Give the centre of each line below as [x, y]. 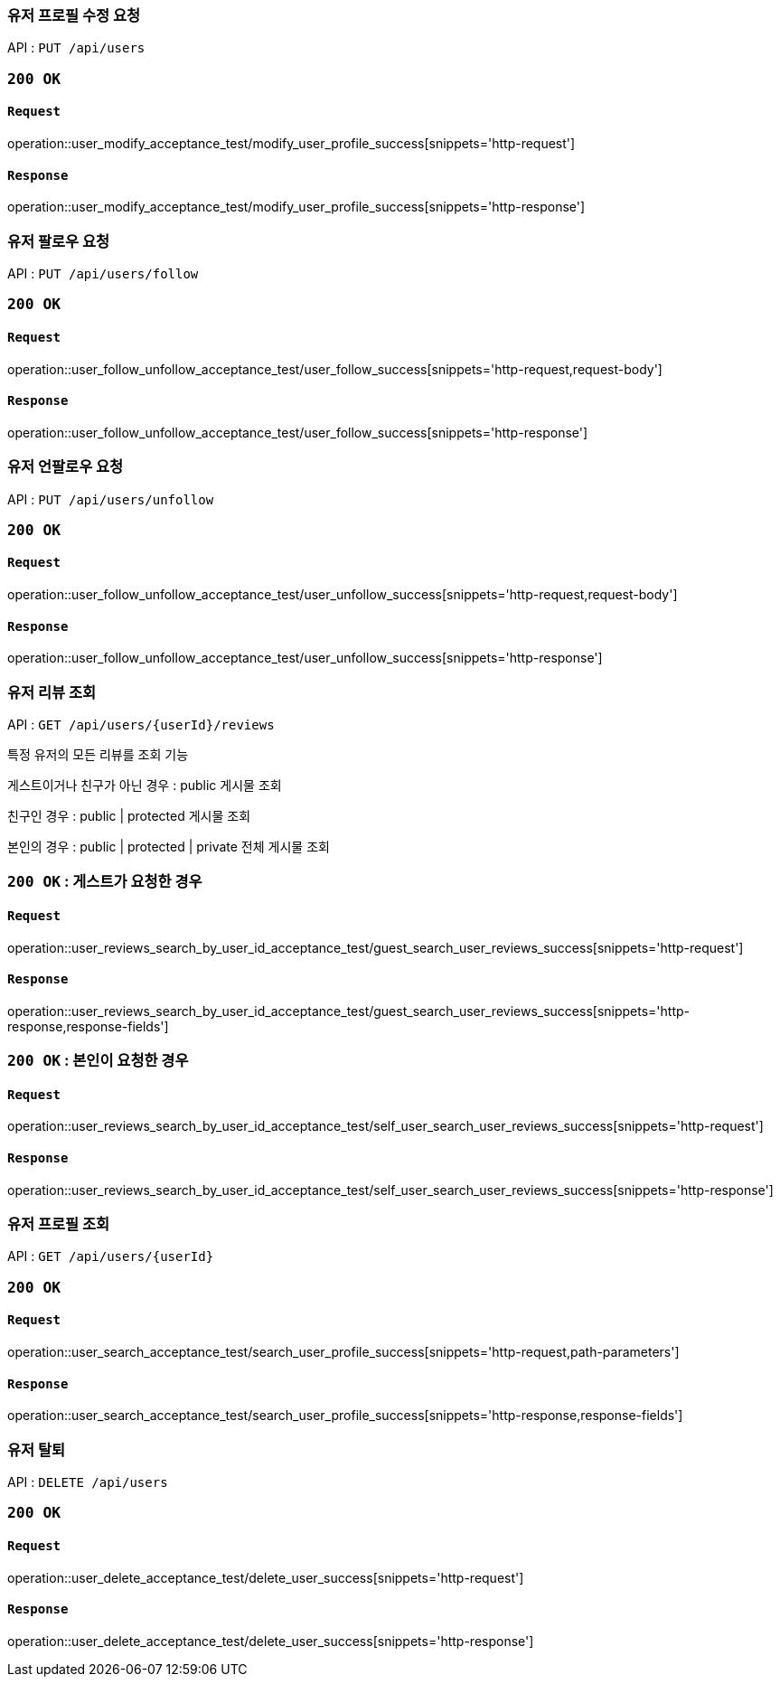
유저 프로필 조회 [59, 1224]
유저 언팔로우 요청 [66, 467]
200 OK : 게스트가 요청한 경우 [105, 882]
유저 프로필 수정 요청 [74, 15]
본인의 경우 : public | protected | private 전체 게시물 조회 [169, 847]
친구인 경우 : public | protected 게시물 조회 [129, 816]
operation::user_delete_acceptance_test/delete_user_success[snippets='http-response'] [271, 1641]
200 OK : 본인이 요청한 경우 [98, 1061]
